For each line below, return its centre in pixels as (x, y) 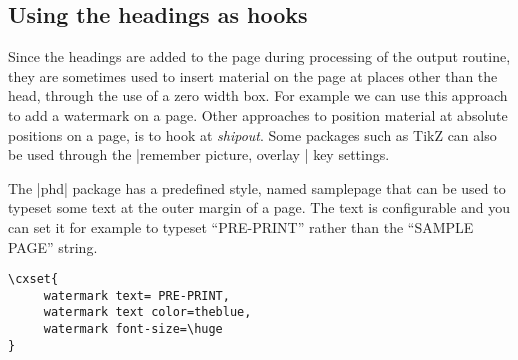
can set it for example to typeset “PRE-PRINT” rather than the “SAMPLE (241, 226)
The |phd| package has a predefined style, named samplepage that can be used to (257, 187)
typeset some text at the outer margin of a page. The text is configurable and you (259, 207)
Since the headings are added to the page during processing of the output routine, (259, 56)
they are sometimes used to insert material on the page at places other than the (253, 75)
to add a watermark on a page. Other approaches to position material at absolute (258, 114)
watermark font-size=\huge (133, 329)
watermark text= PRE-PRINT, (136, 295)
